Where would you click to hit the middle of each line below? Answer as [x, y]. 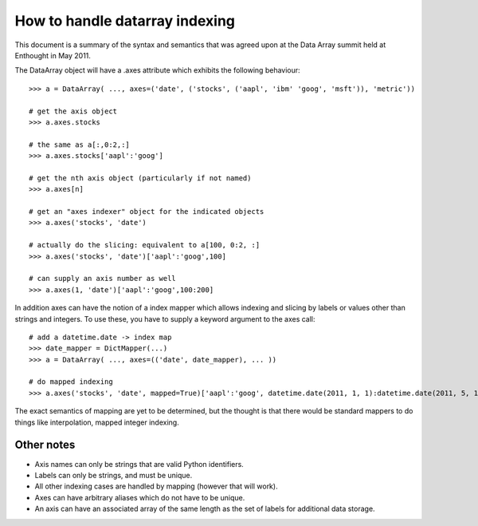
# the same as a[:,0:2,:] [80, 144]
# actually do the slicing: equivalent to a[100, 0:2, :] [145, 245]
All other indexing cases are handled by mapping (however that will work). [156, 486]
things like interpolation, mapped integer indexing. [97, 422]
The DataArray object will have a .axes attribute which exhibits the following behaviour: [157, 70]
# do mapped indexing [71, 382]
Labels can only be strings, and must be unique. [114, 475]
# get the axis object [73, 111]
